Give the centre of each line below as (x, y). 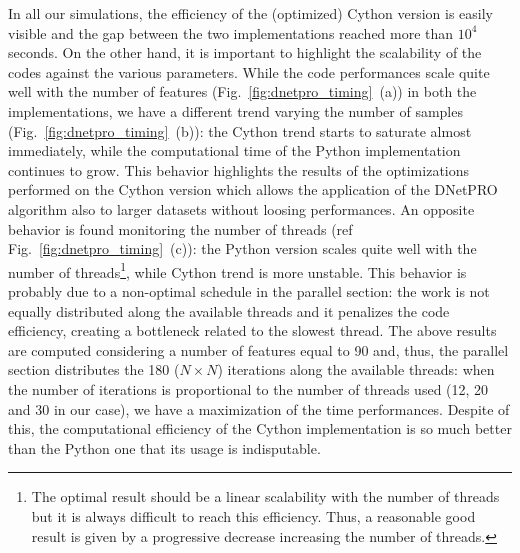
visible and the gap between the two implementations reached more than (231, 32)
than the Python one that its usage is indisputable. (164, 447)
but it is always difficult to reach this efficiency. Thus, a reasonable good (253, 515)
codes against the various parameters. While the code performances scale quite (249, 71)
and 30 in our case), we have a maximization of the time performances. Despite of (259, 408)
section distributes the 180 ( (94, 369)
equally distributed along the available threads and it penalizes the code (229, 310)
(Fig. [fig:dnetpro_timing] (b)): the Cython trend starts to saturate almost (240, 130)
